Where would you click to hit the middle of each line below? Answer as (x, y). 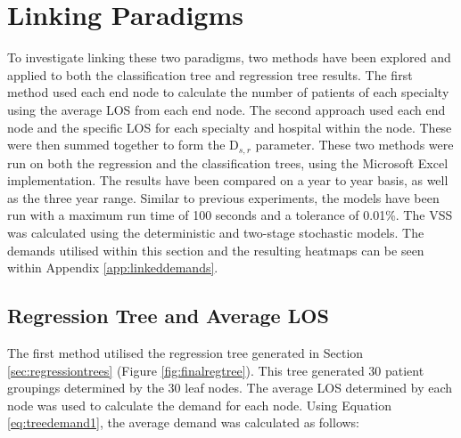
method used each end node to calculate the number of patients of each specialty (228, 92)
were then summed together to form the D (123, 145)
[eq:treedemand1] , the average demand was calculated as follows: (184, 422)
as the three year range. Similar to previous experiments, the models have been (223, 197)
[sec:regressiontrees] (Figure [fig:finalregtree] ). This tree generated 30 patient (216, 370)
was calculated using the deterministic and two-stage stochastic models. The (216, 232)
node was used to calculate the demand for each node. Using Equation (199, 405)
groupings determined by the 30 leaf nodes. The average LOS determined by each (230, 388)
